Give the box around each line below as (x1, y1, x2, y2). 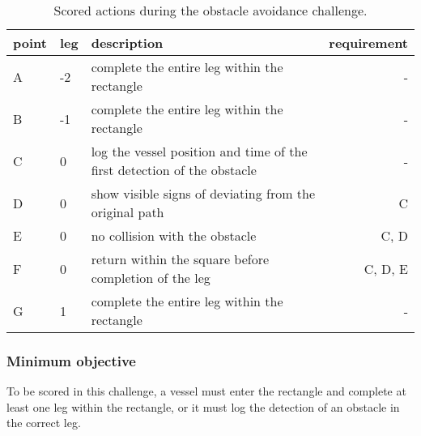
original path (91, 203, 164, 221)
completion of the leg (91, 268, 210, 287)
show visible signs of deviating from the (91, 184, 316, 203)
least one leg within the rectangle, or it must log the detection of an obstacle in (6, 398, 400, 415)
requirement (329, 33, 408, 52)
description (91, 33, 164, 52)
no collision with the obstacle (91, 226, 257, 245)
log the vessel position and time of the (91, 142, 308, 160)
